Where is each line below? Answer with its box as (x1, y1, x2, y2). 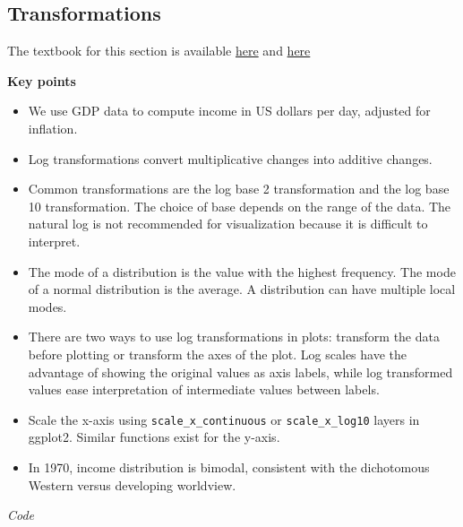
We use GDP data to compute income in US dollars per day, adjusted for (28, 101, 431, 120)
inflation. (28, 118, 78, 137)
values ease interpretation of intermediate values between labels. (28, 380, 380, 399)
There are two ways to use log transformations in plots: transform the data (28, 327, 440, 346)
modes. (28, 297, 67, 315)
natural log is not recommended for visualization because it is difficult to (28, 214, 428, 233)
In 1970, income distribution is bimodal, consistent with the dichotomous (28, 457, 430, 476)
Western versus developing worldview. (28, 475, 236, 494)
